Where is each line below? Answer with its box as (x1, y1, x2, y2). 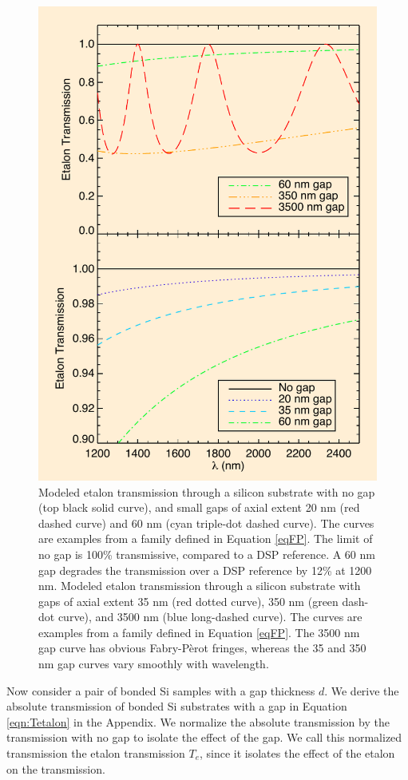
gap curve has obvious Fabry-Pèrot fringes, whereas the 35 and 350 (38, 639, 366, 656)
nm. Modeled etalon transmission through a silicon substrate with (38, 577, 361, 594)
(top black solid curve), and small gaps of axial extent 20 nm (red (38, 499, 360, 516)
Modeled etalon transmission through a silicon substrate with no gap (38, 483, 375, 500)
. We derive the (324, 682, 399, 699)
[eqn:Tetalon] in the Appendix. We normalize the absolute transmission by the (6, 713, 390, 730)
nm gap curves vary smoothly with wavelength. (38, 655, 269, 672)
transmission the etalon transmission (6, 745, 185, 762)
